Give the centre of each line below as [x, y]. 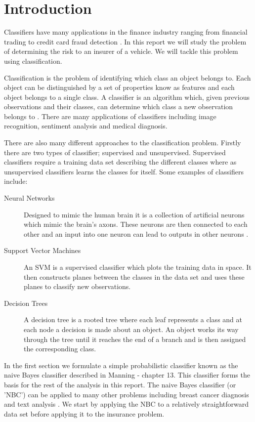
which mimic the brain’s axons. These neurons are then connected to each [136, 224]
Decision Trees [26, 303]
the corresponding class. [60, 349]
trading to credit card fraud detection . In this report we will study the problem [125, 41]
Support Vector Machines [42, 250]
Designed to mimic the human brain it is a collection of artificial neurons [134, 214]
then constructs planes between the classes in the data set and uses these [134, 276]
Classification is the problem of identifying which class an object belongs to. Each [127, 77]
